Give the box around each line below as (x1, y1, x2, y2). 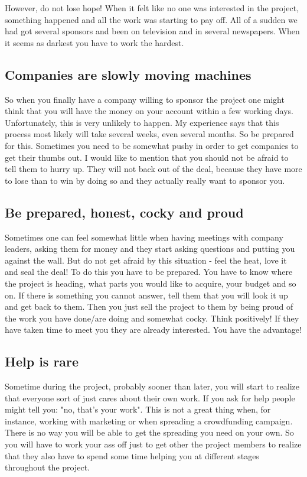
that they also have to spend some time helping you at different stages (5, 449, 259, 462)
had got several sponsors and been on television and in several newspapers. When (5, 25, 300, 37)
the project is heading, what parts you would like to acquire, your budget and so (5, 277, 296, 289)
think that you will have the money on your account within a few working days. (5, 105, 294, 117)
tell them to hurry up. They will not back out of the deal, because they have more (5, 163, 302, 175)
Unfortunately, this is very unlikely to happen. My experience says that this (5, 116, 279, 128)
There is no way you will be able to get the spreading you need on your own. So (5, 426, 294, 439)
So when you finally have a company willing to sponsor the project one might (5, 93, 285, 105)
